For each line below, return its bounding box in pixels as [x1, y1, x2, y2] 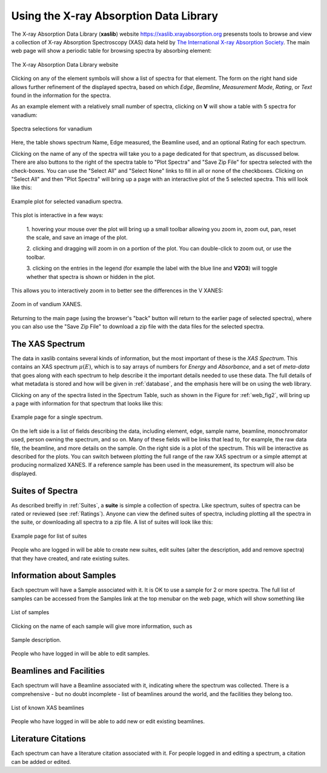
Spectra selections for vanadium [11, 125, 93, 133]
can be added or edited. [11, 758, 71, 765]
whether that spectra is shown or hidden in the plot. [26, 273, 156, 280]
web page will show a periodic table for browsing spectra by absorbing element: [11, 47, 212, 55]
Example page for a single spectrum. [11, 413, 103, 421]
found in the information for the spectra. [11, 92, 111, 99]
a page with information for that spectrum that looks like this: [11, 400, 163, 407]
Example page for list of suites [11, 532, 87, 540]
